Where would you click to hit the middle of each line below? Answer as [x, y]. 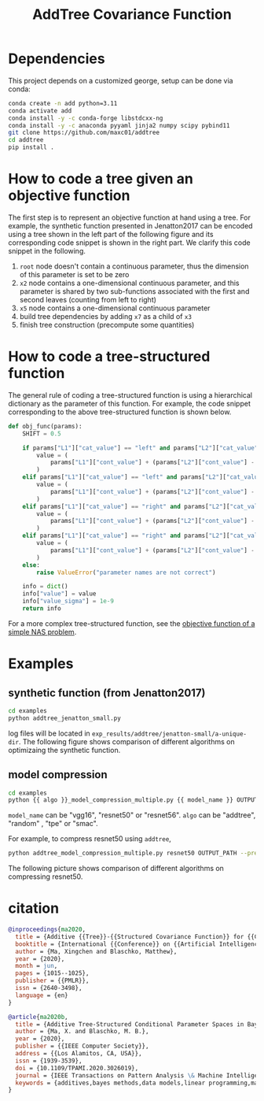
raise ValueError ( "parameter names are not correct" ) [126, 573]
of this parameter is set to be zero [74, 274]
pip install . [31, 147]
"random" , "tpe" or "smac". [53, 824]
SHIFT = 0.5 [42, 434]
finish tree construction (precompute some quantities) [107, 325]
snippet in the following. [47, 251]
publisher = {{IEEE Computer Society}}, [82, 1046]
